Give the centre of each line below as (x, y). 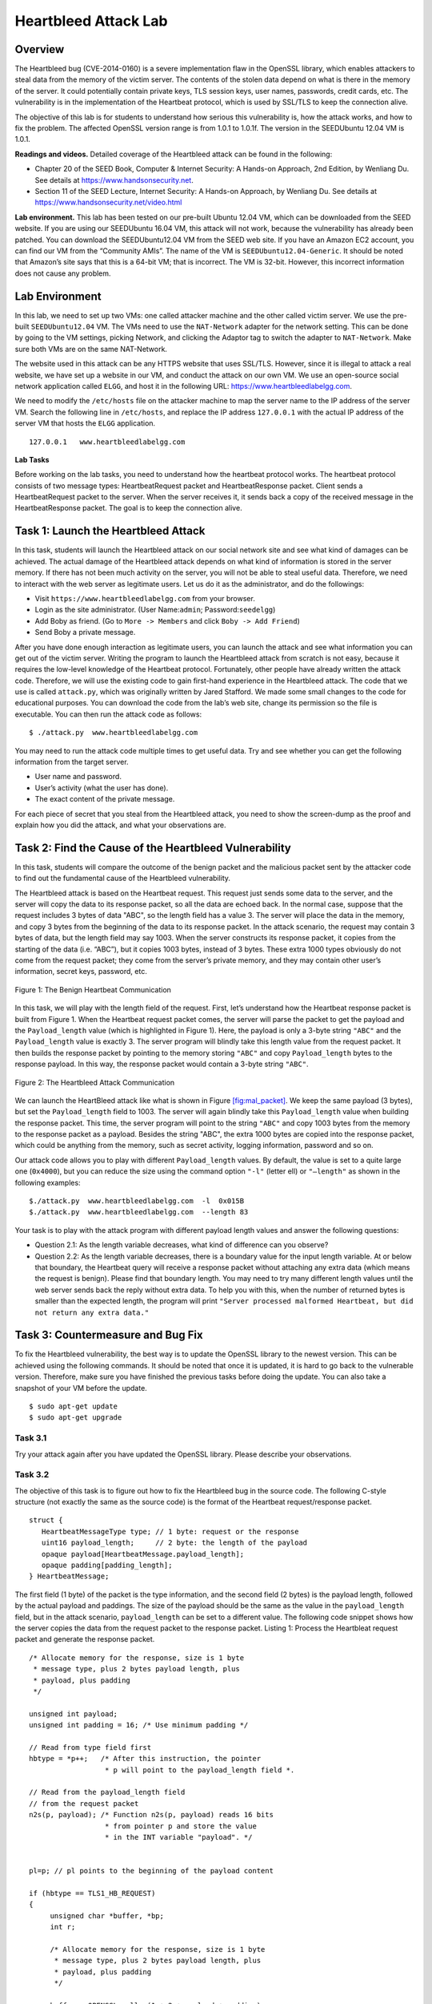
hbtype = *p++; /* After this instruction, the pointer (145, 1759)
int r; (63, 1927)
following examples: (48, 1182)
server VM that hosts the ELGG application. (85, 423)
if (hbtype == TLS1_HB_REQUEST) (92, 1893)
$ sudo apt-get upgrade (76, 1418)
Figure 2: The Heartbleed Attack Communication (95, 1082)
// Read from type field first (90, 1747)
